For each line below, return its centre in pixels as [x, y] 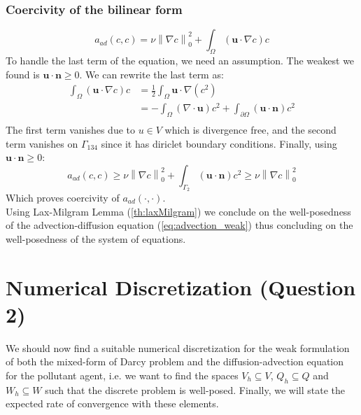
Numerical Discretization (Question [181, 287]
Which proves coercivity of [63, 197]
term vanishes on [42, 143]
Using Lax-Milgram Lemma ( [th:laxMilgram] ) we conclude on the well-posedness [178, 211]
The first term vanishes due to [71, 129]
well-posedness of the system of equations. [96, 238]
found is [23, 74]
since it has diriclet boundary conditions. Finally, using [219, 143]
